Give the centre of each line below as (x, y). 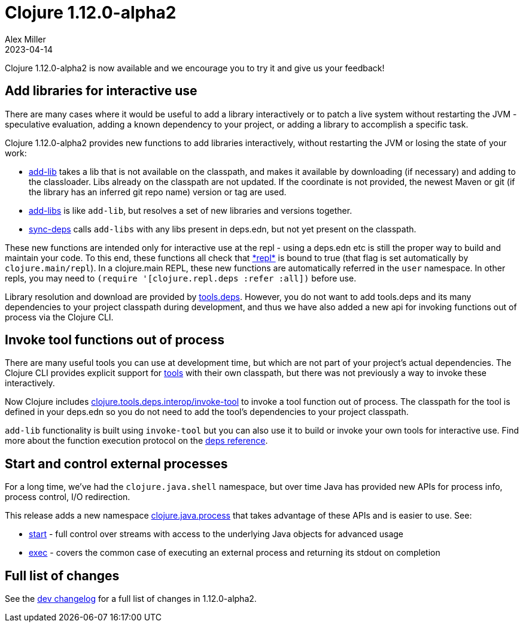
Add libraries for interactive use (101, 91)
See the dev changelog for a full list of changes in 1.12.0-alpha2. (131, 599)
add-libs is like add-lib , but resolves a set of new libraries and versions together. (191, 210)
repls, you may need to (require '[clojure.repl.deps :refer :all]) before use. (181, 278)
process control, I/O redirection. (68, 497)
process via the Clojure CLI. (59, 317)
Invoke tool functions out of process (115, 340)
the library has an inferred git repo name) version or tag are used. (158, 192)
